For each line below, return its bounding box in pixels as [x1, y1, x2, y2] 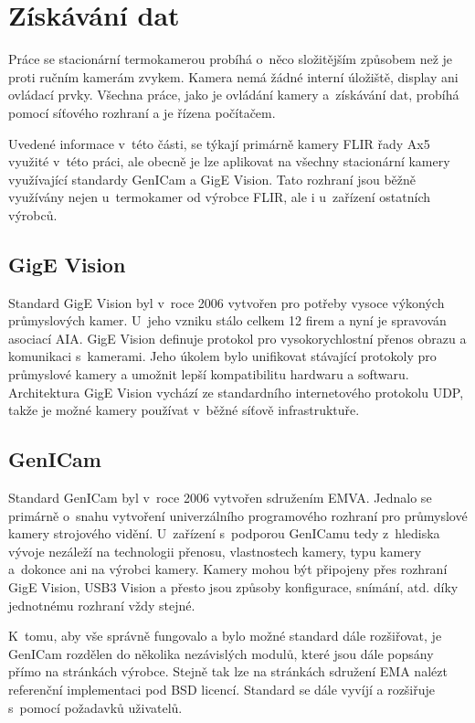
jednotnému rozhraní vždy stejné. [8, 595, 195, 614]
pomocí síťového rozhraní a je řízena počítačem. [8, 102, 276, 122]
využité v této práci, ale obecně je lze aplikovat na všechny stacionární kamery [8, 152, 450, 171]
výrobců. [8, 205, 58, 224]
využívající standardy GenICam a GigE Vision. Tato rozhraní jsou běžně [8, 169, 417, 188]
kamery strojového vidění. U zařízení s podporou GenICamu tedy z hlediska [8, 524, 440, 543]
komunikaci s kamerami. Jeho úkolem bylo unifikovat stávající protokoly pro [8, 346, 437, 366]
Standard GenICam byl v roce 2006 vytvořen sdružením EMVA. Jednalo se [8, 488, 432, 507]
